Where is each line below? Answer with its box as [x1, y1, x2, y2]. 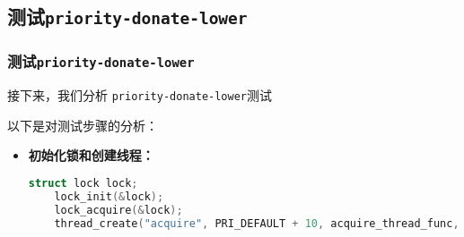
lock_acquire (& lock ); [54, 203, 183, 216]
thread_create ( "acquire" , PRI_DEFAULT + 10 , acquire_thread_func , [54, 216, 460, 230]
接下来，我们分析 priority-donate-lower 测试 [7, 86, 273, 105]
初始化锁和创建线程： [28, 146, 154, 165]
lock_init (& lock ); [54, 190, 164, 203]
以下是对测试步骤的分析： [7, 115, 158, 134]
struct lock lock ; [28, 176, 138, 190]
